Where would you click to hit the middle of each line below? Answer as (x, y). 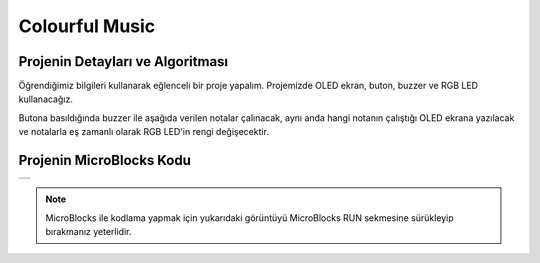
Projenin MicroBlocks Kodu (105, 160)
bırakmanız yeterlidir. (88, 231)
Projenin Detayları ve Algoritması (123, 61)
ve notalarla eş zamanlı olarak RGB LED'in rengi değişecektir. (144, 132)
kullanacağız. (46, 99)
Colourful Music (87, 26)
